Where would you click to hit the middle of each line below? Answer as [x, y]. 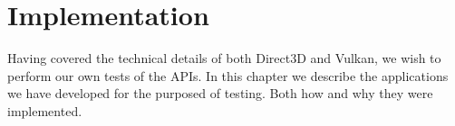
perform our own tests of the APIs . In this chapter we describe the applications [228, 75]
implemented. [45, 110]
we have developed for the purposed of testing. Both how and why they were [220, 93]
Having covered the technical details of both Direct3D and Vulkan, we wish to [224, 58]
